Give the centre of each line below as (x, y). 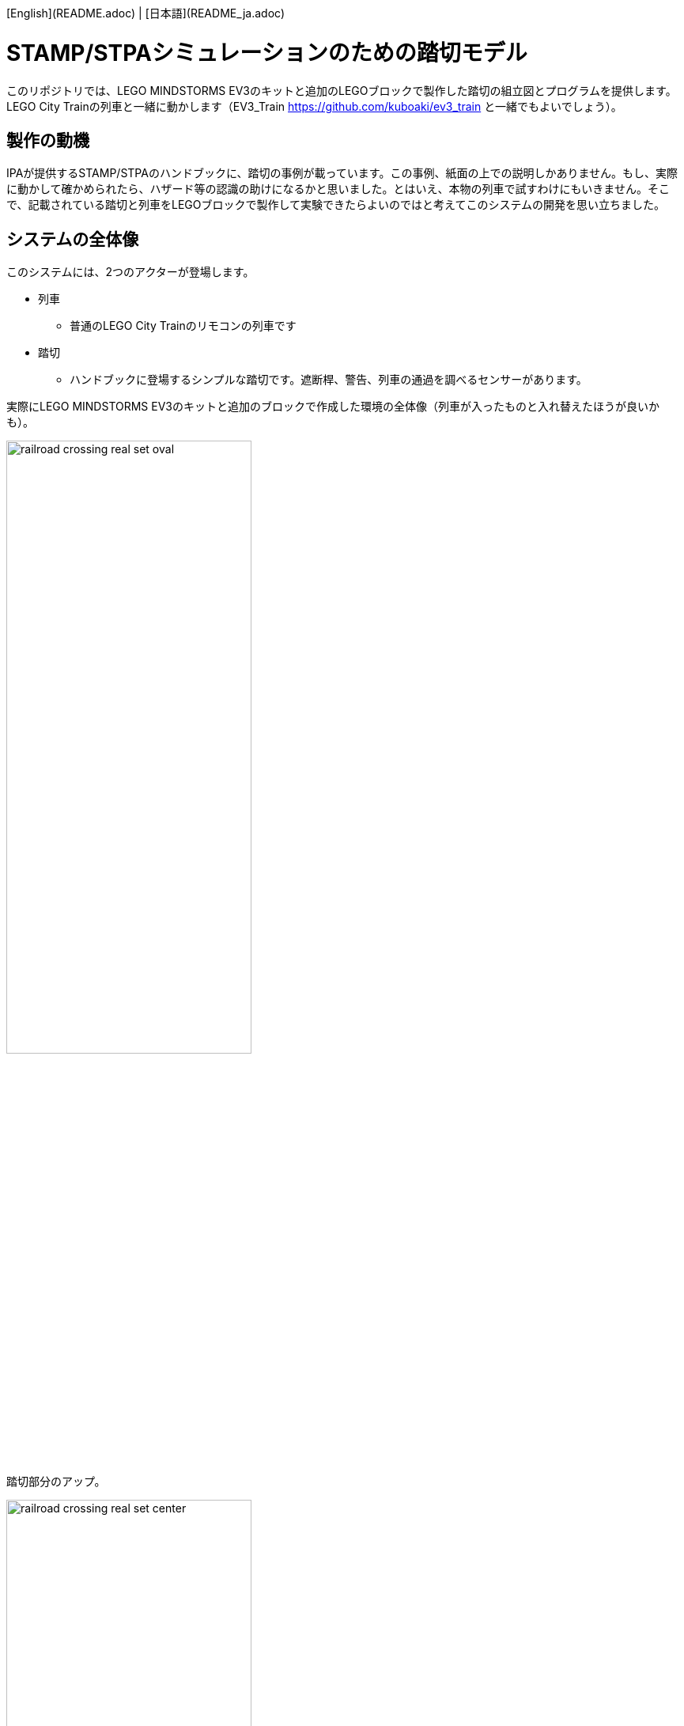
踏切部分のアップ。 (56, 1482)
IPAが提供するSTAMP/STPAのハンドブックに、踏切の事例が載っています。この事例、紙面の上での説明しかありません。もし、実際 (342, 173)
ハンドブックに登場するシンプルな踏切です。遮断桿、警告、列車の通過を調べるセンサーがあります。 (329, 380)
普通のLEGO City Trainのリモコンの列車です (183, 326)
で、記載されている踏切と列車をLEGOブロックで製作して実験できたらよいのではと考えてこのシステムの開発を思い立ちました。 (336, 205)
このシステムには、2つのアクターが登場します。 (130, 272)
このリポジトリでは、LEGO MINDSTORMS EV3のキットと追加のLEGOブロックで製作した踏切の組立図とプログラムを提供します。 (342, 90)
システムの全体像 (73, 239)
